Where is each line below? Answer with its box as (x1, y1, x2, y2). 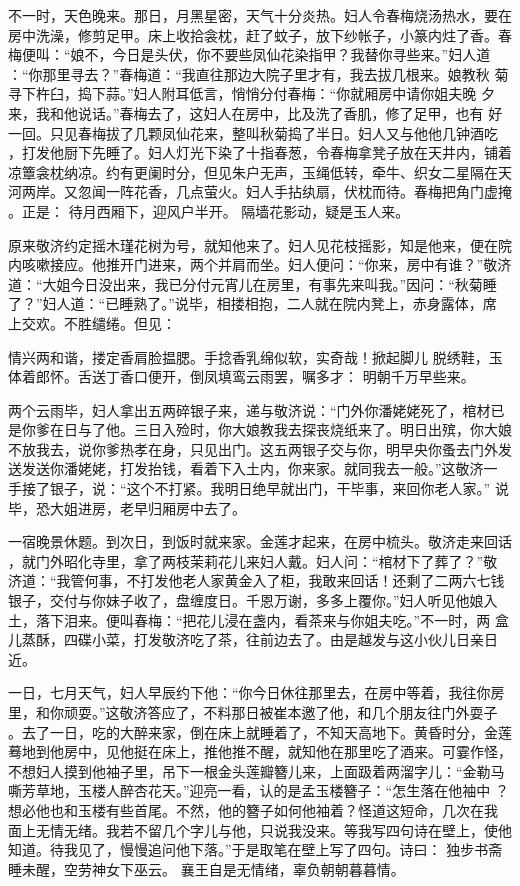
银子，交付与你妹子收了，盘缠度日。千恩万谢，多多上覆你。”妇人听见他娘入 (8, 590, 498, 611)
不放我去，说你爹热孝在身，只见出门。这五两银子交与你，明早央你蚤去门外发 (8, 438, 512, 459)
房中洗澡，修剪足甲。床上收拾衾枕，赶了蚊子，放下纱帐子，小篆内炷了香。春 (8, 24, 512, 45)
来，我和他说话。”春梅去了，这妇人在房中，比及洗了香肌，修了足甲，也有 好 (8, 102, 503, 123)
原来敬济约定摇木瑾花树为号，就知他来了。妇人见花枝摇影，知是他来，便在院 (8, 234, 512, 255)
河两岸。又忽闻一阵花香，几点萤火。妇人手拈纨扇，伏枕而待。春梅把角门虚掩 (8, 181, 512, 202)
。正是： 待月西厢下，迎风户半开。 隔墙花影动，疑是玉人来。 (8, 200, 410, 221)
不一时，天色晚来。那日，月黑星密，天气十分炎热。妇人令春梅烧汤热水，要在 (8, 5, 512, 25)
